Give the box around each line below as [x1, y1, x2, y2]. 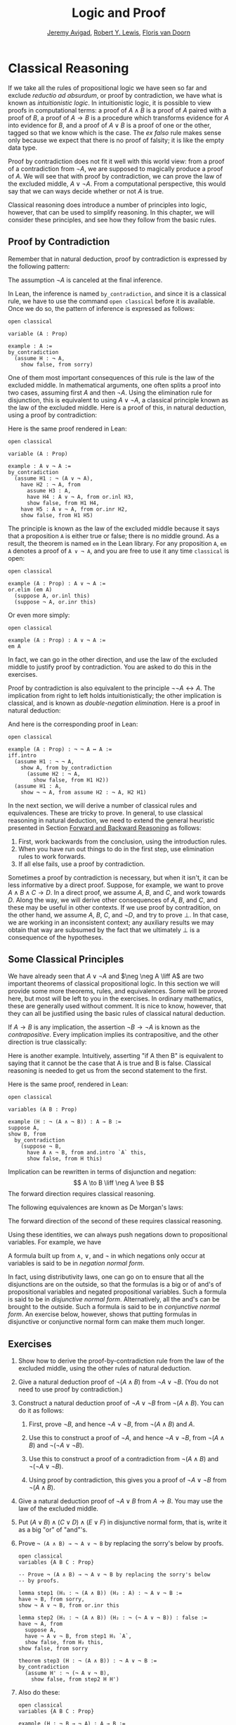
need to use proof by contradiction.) [18, 1385, 124, 1394]
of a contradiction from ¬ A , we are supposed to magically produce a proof [8, 164, 223, 173]
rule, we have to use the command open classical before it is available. [8, 297, 216, 305]
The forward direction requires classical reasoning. [8, 1190, 155, 1198]
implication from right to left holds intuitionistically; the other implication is [8, 691, 222, 699]
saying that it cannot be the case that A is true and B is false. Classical [8, 1059, 211, 1067]
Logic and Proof [72, 5, 166, 21]
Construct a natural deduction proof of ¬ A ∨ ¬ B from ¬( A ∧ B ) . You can [18, 1399, 224, 1408]
